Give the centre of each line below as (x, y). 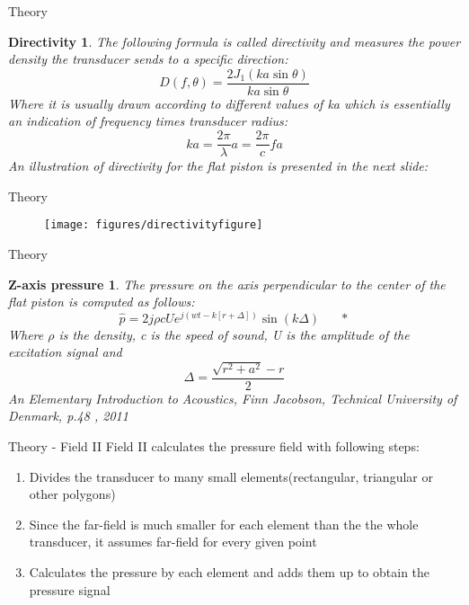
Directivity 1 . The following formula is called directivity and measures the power (234, 41)
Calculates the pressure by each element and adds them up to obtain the (230, 572)
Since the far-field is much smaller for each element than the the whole (224, 524)
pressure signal (70, 589)
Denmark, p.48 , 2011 (68, 416)
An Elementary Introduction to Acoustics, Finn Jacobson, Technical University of (233, 398)
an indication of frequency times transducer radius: (148, 121)
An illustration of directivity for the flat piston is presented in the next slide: (218, 166)
